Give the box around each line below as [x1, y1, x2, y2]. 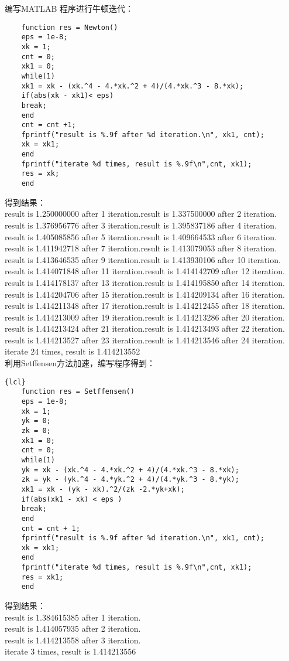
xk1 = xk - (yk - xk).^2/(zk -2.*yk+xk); [21, 485, 185, 493]
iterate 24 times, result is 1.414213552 [5, 345, 140, 357]
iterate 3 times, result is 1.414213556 [5, 645, 136, 657]
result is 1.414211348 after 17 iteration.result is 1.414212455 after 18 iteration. [5, 299, 285, 312]
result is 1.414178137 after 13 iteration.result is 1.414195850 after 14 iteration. [5, 276, 285, 288]
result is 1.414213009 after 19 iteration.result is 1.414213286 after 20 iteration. [5, 311, 285, 323]
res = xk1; [21, 573, 64, 581]
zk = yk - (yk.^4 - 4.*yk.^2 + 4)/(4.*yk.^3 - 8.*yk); [21, 475, 239, 484]
